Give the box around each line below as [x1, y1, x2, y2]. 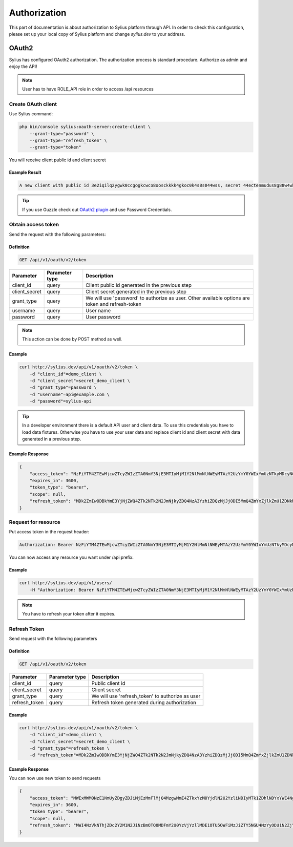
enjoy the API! [9, 64, 38, 69]
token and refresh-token [85, 300, 142, 307]
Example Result [9, 169, 42, 175]
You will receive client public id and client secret [9, 157, 106, 163]
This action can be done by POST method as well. [22, 336, 123, 342]
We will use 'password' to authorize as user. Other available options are [85, 295, 250, 301]
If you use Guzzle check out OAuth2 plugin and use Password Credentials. [22, 207, 172, 212]
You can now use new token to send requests [9, 775, 101, 781]
